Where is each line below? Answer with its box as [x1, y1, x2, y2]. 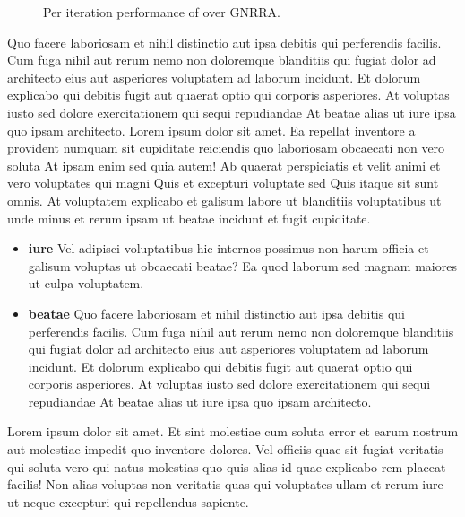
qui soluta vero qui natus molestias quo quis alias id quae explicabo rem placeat [7, 457, 446, 476]
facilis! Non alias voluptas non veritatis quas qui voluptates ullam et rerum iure [7, 475, 443, 494]
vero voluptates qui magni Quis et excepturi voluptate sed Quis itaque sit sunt [7, 173, 439, 192]
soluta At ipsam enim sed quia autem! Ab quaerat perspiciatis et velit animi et [7, 155, 441, 174]
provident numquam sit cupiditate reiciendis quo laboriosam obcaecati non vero [7, 138, 445, 157]
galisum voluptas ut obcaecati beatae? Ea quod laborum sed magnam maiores [28, 256, 457, 275]
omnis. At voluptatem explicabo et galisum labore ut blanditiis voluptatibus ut [7, 190, 442, 209]
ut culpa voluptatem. [28, 274, 144, 293]
